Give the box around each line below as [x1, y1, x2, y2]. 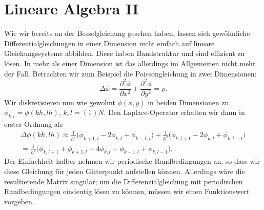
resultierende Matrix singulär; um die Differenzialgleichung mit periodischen [4, 176, 243, 186]
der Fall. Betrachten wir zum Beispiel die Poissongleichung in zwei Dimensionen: [4, 68, 257, 79]
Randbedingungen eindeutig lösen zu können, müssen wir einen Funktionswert [4, 186, 250, 197]
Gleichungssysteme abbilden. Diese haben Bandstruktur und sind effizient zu [4, 48, 245, 59]
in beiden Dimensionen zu [148, 97, 229, 107]
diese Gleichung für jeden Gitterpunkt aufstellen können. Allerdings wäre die [4, 165, 245, 176]
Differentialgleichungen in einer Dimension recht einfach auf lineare [4, 37, 215, 48]
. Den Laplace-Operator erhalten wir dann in [104, 107, 245, 118]
